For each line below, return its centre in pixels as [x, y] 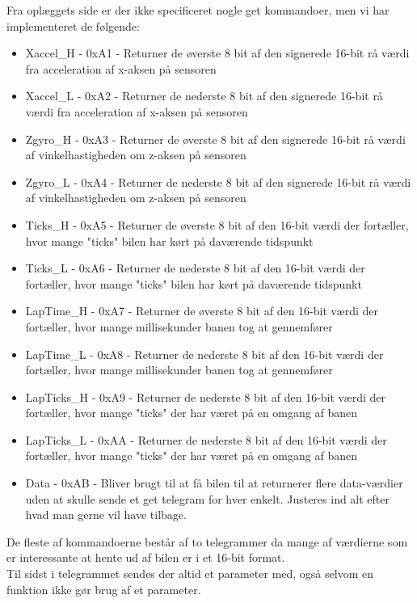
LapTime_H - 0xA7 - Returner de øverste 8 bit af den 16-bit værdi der [202, 311]
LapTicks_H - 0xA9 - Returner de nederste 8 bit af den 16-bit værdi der [206, 396]
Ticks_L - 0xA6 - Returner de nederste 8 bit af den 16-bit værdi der [195, 268]
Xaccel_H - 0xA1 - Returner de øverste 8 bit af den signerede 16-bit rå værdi [217, 53]
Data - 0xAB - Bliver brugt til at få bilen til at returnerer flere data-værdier [214, 483]
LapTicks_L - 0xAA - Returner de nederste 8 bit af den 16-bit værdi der [206, 439]
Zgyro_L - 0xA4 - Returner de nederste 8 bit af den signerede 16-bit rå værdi [218, 181]
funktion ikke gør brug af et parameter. [104, 589]
